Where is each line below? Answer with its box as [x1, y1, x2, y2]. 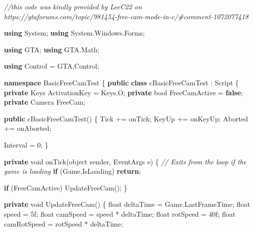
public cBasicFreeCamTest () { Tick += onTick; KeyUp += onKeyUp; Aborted [4, 113, 248, 123]
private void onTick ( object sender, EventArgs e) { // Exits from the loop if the [4, 156, 247, 166]
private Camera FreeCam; [4, 97, 85, 107]
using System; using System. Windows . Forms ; [4, 28, 145, 38]
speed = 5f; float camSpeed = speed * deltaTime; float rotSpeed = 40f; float [4, 208, 236, 219]
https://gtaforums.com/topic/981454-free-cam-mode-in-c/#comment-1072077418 [4, 11, 249, 21]
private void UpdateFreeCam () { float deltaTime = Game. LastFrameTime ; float [4, 199, 250, 209]
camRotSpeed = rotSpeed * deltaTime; [4, 218, 123, 229]
